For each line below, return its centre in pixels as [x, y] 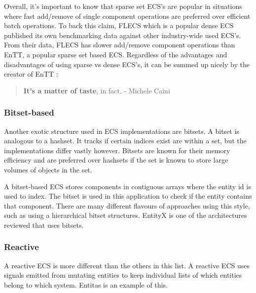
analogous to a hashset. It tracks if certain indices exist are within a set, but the [125, 141]
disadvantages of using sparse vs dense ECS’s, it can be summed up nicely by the [127, 64]
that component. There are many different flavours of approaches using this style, [127, 205]
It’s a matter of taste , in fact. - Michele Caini [97, 90]
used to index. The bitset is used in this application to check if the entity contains [128, 196]
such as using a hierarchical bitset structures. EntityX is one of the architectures [126, 215]
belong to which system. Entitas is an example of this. [86, 284]
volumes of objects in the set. [48, 169]
